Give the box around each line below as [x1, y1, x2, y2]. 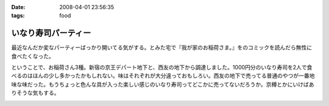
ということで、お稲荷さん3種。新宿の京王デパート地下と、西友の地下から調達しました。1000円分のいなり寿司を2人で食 [11, 64, 313, 71]
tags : [11, 12, 25, 19]
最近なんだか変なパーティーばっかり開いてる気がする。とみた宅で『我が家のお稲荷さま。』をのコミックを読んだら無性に [11, 44, 313, 51]
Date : [11, 4, 26, 10]
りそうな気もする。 [11, 89, 60, 97]
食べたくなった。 [11, 52, 54, 60]
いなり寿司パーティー [11, 28, 91, 38]
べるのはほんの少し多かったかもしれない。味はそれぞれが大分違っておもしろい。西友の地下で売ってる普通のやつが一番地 [11, 72, 315, 79]
